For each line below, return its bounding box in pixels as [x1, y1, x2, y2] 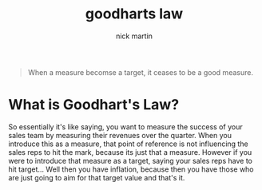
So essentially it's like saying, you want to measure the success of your [8, 121, 243, 132]
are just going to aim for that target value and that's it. [8, 172, 185, 182]
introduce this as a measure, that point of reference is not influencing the [8, 139, 249, 148]
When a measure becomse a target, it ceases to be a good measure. [27, 67, 254, 77]
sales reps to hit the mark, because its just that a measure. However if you [8, 147, 252, 156]
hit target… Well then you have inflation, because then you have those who [8, 164, 254, 174]
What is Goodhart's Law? [8, 96, 180, 114]
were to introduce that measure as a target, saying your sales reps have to [8, 156, 253, 165]
